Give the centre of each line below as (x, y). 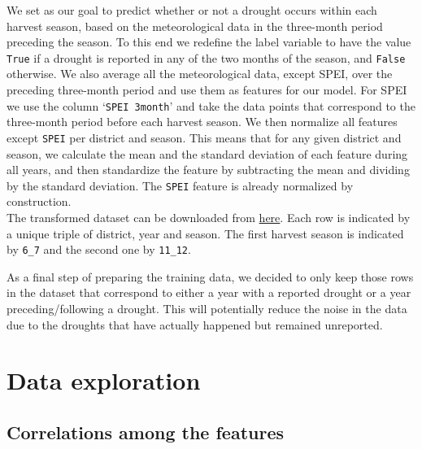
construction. (39, 201)
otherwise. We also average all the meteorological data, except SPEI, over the (200, 74)
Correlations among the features (146, 432)
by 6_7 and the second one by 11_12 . (99, 249)
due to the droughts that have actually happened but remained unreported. (195, 324)
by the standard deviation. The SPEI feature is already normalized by (180, 185)
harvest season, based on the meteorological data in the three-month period (195, 26)
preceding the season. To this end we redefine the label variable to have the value (209, 42)
